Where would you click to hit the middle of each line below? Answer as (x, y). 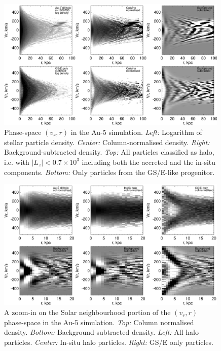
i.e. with (17, 162)
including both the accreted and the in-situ (149, 162)
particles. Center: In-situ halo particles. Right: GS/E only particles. (109, 342)
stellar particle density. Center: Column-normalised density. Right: (107, 142)
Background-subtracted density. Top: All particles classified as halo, (109, 152)
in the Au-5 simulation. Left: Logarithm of (136, 132)
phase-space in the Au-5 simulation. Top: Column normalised (99, 322)
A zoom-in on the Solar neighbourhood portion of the (87, 312)
